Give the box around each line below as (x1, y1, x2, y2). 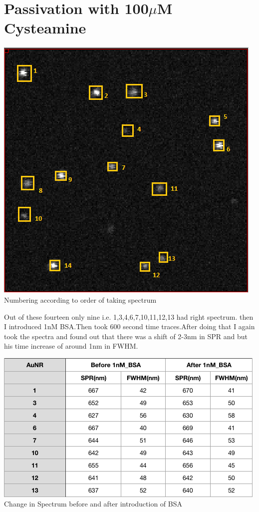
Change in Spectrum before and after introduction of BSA (4, 499, 183, 509)
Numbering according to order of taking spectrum (4, 294, 157, 305)
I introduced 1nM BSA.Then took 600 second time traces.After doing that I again (4, 321, 255, 332)
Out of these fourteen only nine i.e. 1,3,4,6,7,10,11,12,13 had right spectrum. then (4, 311, 254, 322)
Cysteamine (4, 17, 86, 38)
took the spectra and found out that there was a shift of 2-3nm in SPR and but (4, 331, 248, 341)
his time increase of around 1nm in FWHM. (4, 341, 138, 351)
